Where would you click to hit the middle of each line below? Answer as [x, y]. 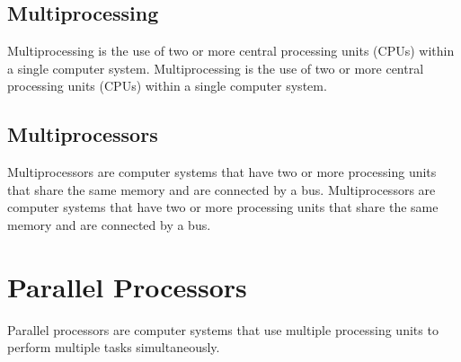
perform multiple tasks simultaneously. [114, 347]
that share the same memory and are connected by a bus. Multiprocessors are [222, 189]
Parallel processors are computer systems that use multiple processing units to [223, 329]
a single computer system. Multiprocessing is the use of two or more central [216, 68]
